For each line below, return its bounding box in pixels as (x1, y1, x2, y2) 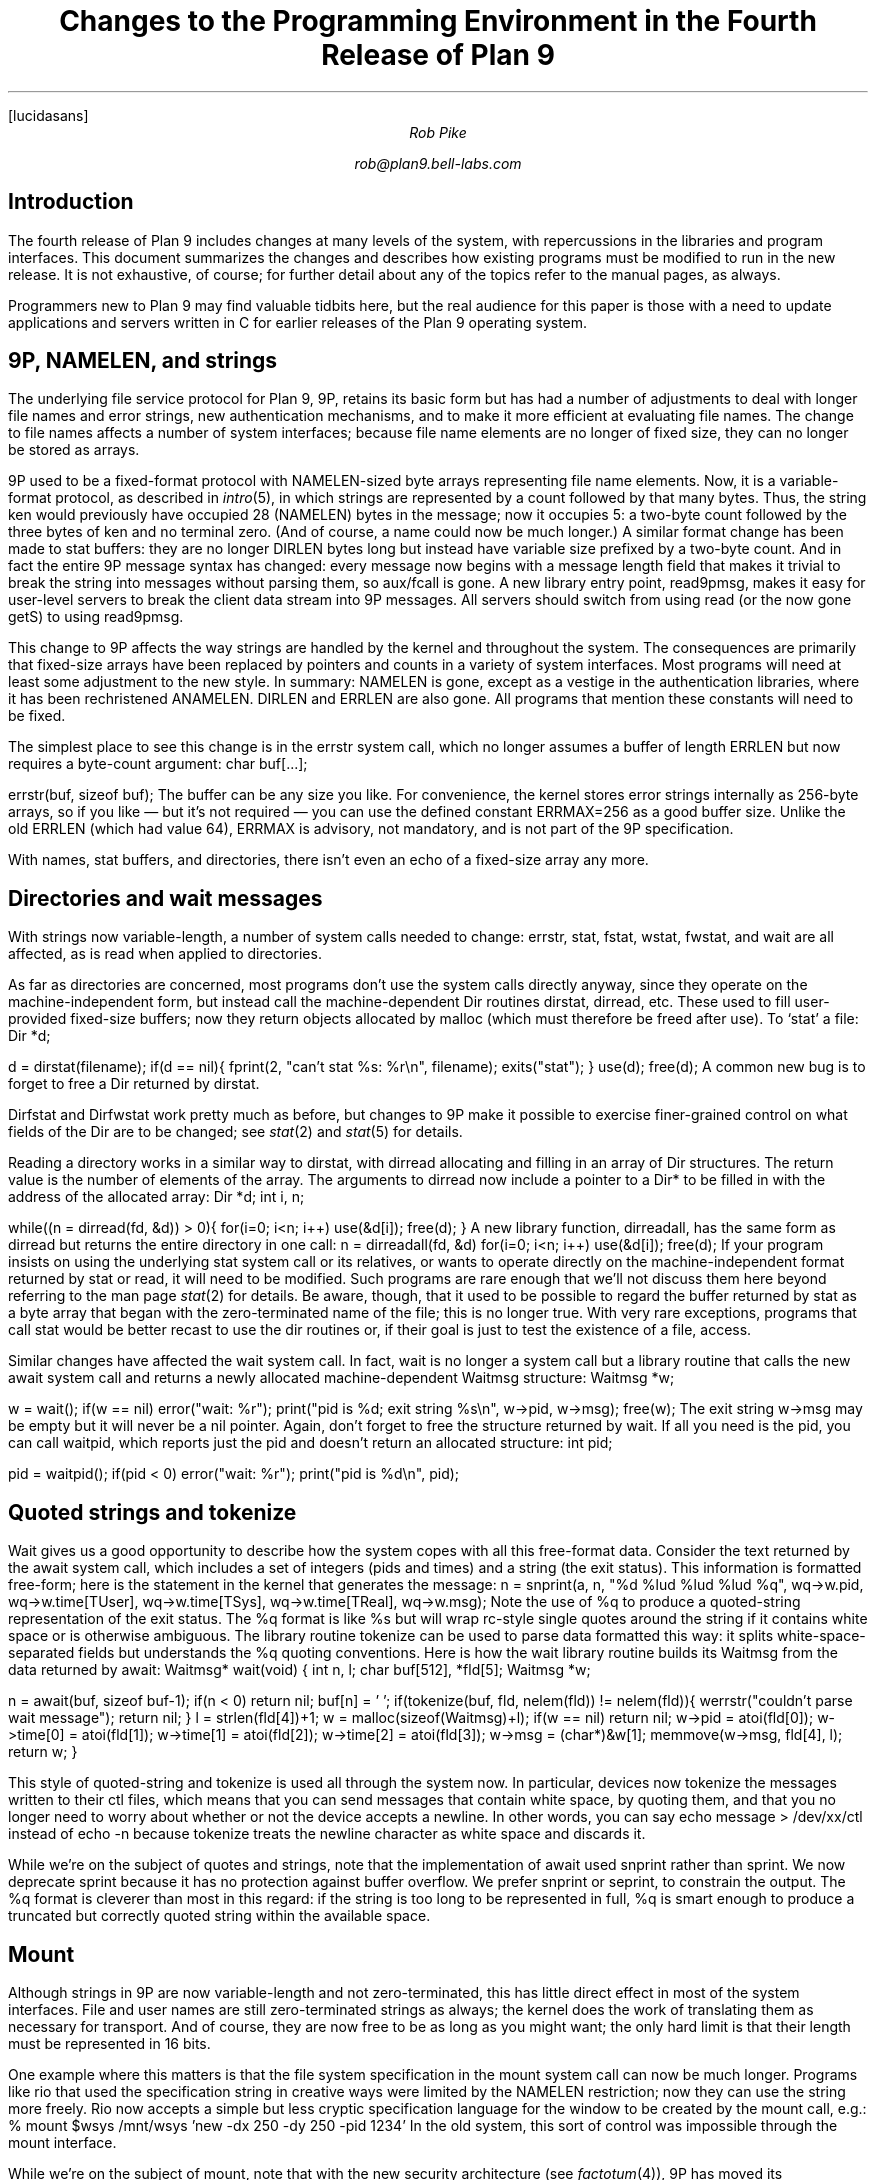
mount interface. (8, 2133, 117, 2151)
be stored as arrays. (8, 441, 140, 459)
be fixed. (8, 707, 66, 725)
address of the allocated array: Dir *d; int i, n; (8, 1188, 305, 1206)
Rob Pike (409, 123, 467, 141)
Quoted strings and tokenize (8, 1499, 297, 1525)
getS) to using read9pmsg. (8, 608, 184, 626)
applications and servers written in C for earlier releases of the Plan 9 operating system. (8, 313, 588, 331)
